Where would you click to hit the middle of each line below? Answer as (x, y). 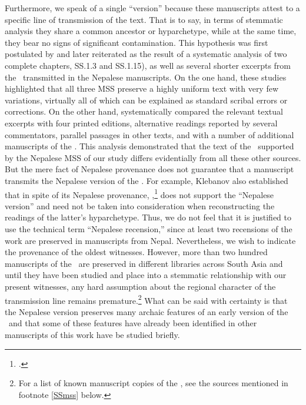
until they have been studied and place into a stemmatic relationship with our (146, 275)
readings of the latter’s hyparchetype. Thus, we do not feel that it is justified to (148, 217)
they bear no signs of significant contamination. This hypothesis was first (137, 42)
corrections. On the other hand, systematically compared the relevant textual (144, 111)
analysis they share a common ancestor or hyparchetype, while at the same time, (151, 31)
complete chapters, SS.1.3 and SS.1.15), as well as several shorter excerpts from (148, 65)
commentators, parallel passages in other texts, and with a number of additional (149, 134)
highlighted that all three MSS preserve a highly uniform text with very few (142, 88)
